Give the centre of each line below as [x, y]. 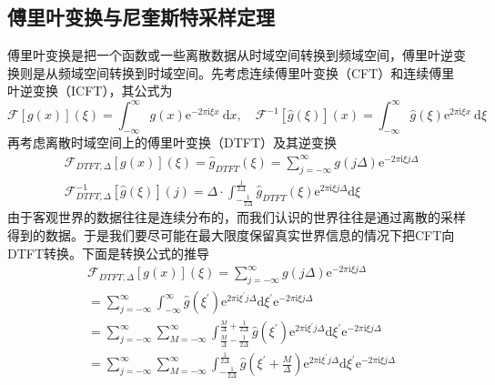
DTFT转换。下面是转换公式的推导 [109, 253]
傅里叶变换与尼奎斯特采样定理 [141, 17]
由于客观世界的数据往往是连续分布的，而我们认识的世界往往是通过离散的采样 [237, 217]
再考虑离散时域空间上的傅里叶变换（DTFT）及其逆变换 [172, 142]
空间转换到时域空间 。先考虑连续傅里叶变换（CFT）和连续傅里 [269, 72]
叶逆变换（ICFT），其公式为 [90, 91]
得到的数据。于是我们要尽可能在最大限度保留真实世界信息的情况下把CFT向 [231, 234]
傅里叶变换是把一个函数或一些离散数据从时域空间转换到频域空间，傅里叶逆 [230, 55]
